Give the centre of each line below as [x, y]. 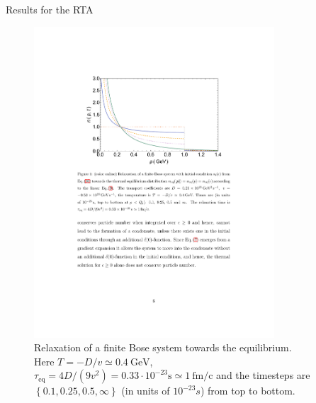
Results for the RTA [50, 9]
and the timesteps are [263, 375]
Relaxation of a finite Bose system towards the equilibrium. [163, 347]
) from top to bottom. [248, 391]
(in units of [146, 391]
